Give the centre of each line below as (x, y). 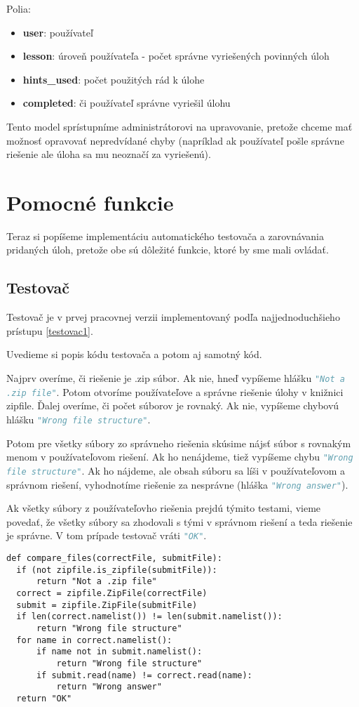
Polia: (19, 8)
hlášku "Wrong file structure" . (79, 419)
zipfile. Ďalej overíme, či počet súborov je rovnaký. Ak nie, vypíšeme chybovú (173, 405)
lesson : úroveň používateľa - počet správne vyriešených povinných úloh (176, 56)
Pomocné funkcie (90, 202)
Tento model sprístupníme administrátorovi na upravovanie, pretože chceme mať (179, 126)
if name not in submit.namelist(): (119, 652)
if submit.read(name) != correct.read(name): (144, 675)
